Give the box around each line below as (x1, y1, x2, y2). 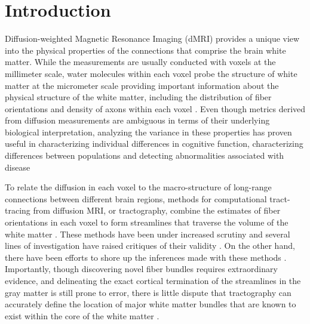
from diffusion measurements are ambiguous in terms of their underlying (5, 114, 270, 126)
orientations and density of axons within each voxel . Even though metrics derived (5, 102, 306, 115)
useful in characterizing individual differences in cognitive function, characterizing (5, 137, 303, 150)
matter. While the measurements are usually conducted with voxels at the (5, 55, 276, 68)
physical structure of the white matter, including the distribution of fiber (5, 91, 272, 103)
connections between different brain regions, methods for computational (5, 192, 267, 205)
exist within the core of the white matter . (5, 309, 159, 322)
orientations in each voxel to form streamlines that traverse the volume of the (5, 216, 288, 229)
